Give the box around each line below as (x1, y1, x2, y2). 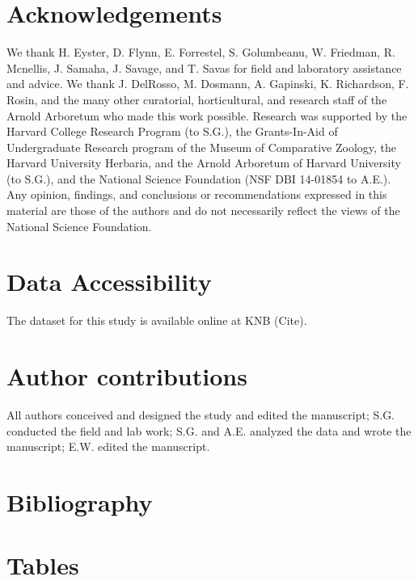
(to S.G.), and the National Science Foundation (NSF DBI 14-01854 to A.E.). (6, 170, 391, 187)
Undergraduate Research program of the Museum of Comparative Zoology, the (6, 138, 397, 155)
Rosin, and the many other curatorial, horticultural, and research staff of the (6, 91, 387, 107)
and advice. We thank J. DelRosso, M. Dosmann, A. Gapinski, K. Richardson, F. (6, 75, 409, 92)
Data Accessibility (6, 265, 212, 298)
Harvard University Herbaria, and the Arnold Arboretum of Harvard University (6, 154, 401, 171)
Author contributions (6, 360, 247, 393)
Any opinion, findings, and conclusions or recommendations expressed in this (6, 186, 387, 203)
